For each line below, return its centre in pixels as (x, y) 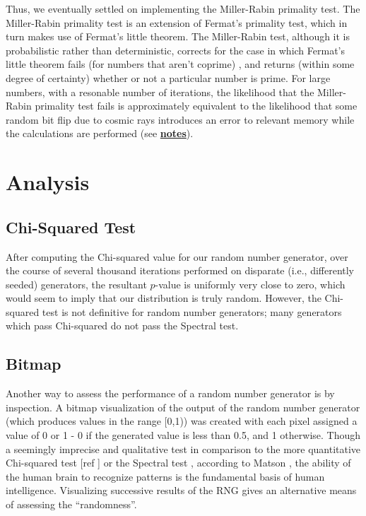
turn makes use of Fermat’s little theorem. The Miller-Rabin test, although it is (178, 36)
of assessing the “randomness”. (71, 504)
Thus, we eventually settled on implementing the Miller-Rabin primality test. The (183, 8)
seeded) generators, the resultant (76, 284)
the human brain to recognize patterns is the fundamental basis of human (165, 476)
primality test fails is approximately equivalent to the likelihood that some (196, 106)
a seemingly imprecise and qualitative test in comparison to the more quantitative (183, 448)
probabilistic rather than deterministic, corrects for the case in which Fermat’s (176, 50)
